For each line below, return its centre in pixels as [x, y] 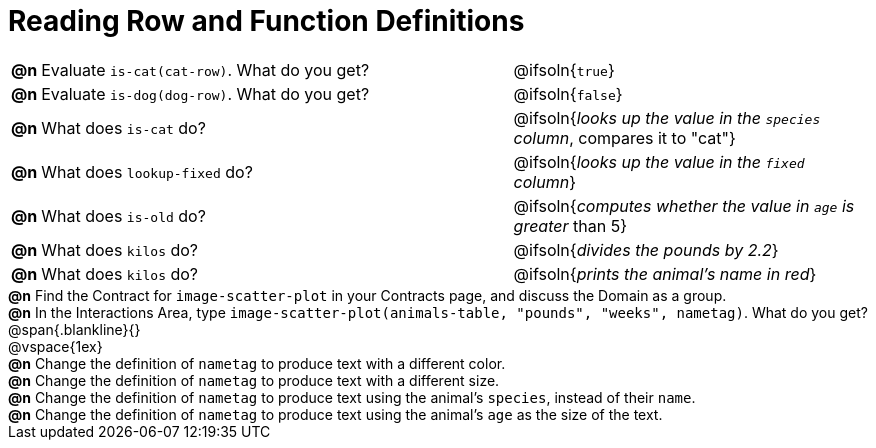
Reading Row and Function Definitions [266, 21]
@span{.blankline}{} [74, 329]
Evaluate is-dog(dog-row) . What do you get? [205, 93]
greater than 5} [570, 225]
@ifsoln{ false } [568, 93]
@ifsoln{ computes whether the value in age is [684, 205]
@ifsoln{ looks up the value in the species [667, 117]
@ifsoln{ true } [564, 69]
